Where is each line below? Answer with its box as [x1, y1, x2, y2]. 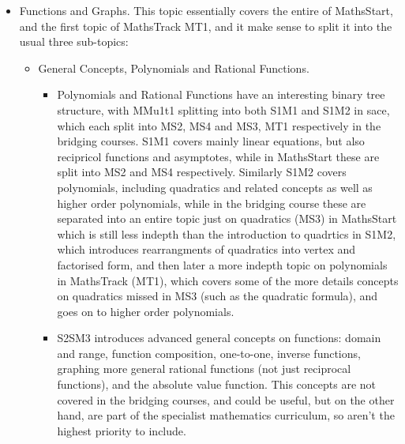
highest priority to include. [57, 422, 186, 438]
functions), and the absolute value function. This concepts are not [57, 376, 377, 393]
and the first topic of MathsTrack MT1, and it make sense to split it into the [19, 17, 392, 34]
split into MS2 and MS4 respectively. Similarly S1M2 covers [57, 164, 347, 180]
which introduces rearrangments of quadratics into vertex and [57, 241, 356, 258]
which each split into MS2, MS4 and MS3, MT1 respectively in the [57, 117, 381, 134]
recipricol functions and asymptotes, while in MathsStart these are [57, 148, 380, 164]
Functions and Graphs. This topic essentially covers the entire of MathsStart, [19, 2, 393, 18]
